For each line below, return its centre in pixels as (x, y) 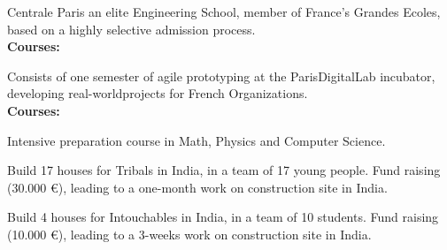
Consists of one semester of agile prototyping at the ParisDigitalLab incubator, (221, 76)
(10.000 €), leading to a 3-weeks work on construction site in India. (189, 234)
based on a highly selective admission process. (131, 29)
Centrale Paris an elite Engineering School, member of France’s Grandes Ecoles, (224, 11)
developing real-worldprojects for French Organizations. (158, 93)
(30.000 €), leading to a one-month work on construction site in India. (197, 187)
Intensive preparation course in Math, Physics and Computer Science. (197, 140)
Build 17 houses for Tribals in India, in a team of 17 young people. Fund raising (224, 170)
